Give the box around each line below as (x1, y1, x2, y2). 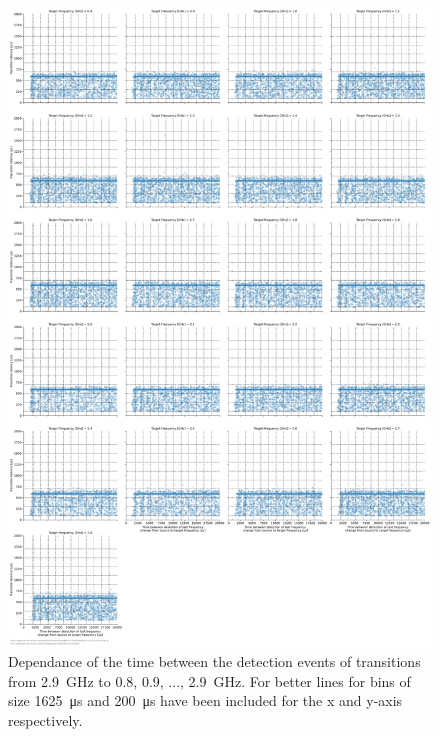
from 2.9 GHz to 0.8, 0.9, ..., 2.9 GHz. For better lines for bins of (8, 670, 411, 691)
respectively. (8, 709, 83, 730)
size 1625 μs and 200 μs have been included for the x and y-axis (8, 690, 403, 711)
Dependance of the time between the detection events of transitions (8, 651, 421, 672)
